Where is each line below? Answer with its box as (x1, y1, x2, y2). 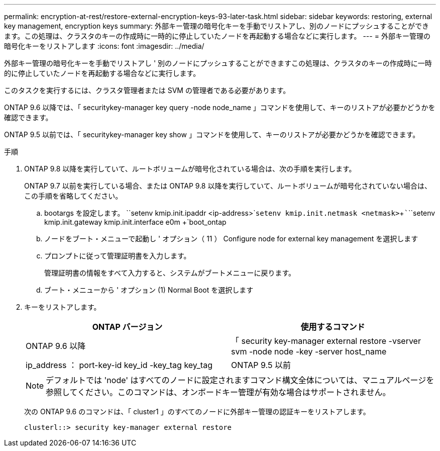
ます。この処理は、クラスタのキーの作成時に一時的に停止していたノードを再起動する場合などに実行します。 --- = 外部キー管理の (4, 32, 430, 40)
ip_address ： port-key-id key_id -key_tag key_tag (26, 360, 212, 370)
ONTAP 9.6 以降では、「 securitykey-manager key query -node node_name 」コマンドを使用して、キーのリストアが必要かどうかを (4, 103, 435, 112)
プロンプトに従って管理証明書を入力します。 (44, 251, 191, 260)
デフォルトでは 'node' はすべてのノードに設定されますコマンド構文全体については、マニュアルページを (46, 375, 434, 385)
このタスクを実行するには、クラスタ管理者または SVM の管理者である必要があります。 (4, 86, 290, 95)
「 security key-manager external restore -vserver (231, 336, 421, 346)
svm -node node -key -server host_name (231, 346, 387, 356)
